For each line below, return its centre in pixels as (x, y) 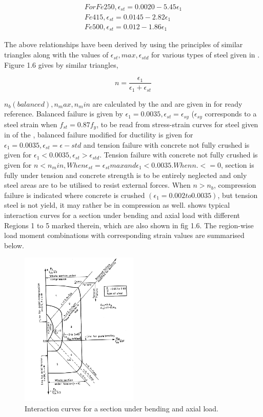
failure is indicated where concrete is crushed (75, 195)
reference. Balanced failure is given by (64, 114)
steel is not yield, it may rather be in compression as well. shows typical (117, 205)
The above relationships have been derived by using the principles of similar (124, 44)
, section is (238, 165)
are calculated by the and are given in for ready (167, 103)
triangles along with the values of (56, 55)
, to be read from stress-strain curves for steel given (177, 124)
